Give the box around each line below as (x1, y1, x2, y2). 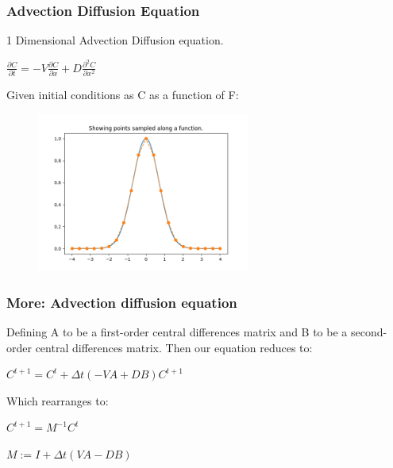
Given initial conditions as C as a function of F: (6, 86, 239, 103)
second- (350, 324, 387, 340)
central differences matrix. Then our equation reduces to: (35, 339, 313, 355)
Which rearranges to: (6, 392, 109, 409)
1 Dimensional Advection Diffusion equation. (6, 32, 224, 48)
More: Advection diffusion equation (6, 292, 237, 312)
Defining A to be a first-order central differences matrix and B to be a (6, 324, 348, 340)
